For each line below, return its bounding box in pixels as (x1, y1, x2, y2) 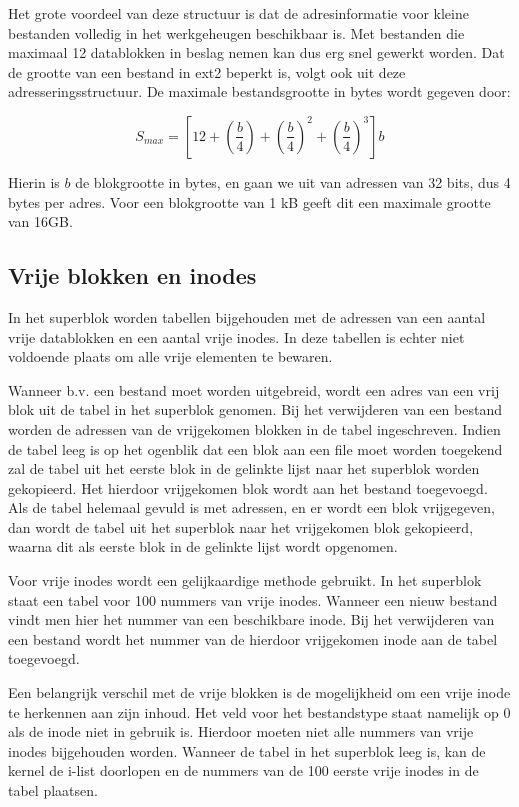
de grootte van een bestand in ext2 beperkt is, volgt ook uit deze (8, 61, 406, 82)
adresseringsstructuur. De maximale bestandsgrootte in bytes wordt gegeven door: (8, 81, 511, 102)
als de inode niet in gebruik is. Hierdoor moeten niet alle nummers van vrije (8, 721, 474, 742)
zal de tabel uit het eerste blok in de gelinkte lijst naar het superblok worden (8, 458, 480, 479)
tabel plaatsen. (8, 780, 98, 801)
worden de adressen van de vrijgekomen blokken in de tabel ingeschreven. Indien (8, 418, 501, 439)
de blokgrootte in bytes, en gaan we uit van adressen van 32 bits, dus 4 (75, 171, 511, 192)
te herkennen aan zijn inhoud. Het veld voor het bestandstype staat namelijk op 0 (8, 701, 511, 722)
